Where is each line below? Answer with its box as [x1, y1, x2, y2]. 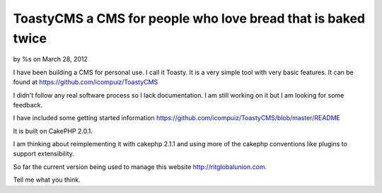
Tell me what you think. [13, 175, 81, 184]
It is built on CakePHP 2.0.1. [13, 127, 93, 135]
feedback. [13, 100, 42, 109]
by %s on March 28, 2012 [13, 55, 88, 64]
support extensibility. [13, 149, 74, 158]
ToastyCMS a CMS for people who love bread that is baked [13, 11, 366, 26]
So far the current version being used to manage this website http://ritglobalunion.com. [13, 163, 267, 171]
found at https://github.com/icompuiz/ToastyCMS [13, 78, 158, 86]
